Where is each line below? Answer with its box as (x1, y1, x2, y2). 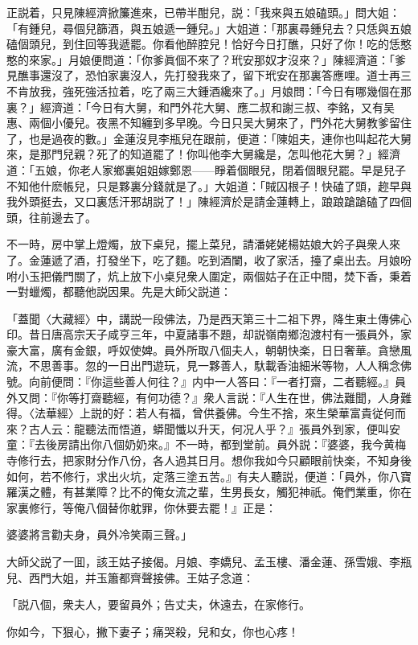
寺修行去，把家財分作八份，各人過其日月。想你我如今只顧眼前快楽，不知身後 (6, 452, 412, 469)
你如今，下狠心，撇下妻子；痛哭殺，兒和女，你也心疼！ (6, 622, 299, 639)
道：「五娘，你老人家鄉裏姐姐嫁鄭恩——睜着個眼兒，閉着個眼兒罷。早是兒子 (6, 161, 406, 178)
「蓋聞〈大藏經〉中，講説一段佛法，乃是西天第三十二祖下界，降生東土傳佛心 (6, 310, 412, 327)
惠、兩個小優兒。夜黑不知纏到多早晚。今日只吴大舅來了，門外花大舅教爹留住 (6, 114, 412, 131)
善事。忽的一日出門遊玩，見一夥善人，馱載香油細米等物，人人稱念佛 (51, 357, 412, 374)
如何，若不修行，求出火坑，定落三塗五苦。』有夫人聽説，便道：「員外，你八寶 (6, 467, 412, 484)
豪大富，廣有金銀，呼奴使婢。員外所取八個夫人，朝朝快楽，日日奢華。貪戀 (6, 341, 400, 358)
